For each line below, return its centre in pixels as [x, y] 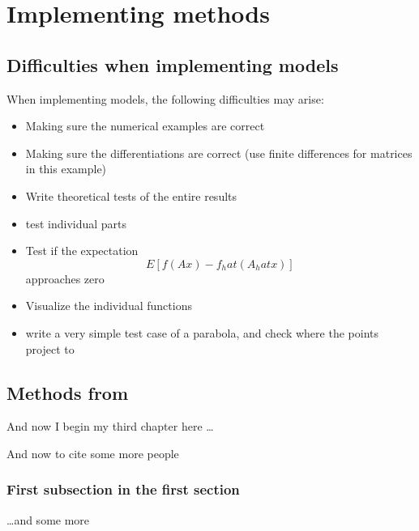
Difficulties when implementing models [173, 64]
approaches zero [65, 278]
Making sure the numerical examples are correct [145, 126]
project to [50, 348]
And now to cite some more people [93, 453]
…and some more [48, 519]
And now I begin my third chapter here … [110, 426]
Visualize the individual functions [109, 306]
